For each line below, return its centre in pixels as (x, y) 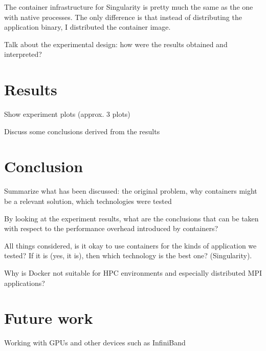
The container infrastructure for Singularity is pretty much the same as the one (129, 7)
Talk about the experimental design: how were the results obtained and (116, 44)
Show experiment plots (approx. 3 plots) (67, 114)
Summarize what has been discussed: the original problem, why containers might (131, 191)
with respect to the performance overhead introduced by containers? (111, 228)
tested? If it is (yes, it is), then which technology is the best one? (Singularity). (128, 255)
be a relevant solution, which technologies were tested (88, 201)
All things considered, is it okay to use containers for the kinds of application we (130, 245)
